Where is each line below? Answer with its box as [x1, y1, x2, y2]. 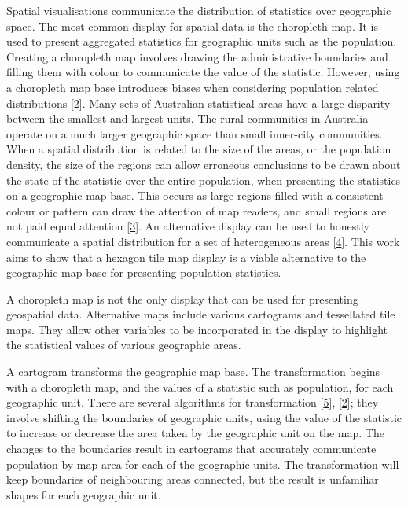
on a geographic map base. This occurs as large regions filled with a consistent [6, 187, 384, 204]
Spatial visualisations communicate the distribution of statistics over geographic [6, 2, 391, 18]
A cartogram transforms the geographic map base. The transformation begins [6, 363, 380, 380]
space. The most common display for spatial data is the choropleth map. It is [6, 17, 379, 34]
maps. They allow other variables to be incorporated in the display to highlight [6, 321, 388, 337]
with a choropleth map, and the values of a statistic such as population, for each [6, 378, 394, 395]
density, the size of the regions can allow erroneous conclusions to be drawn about [6, 156, 401, 172]
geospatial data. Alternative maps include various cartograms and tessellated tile [6, 306, 395, 322]
